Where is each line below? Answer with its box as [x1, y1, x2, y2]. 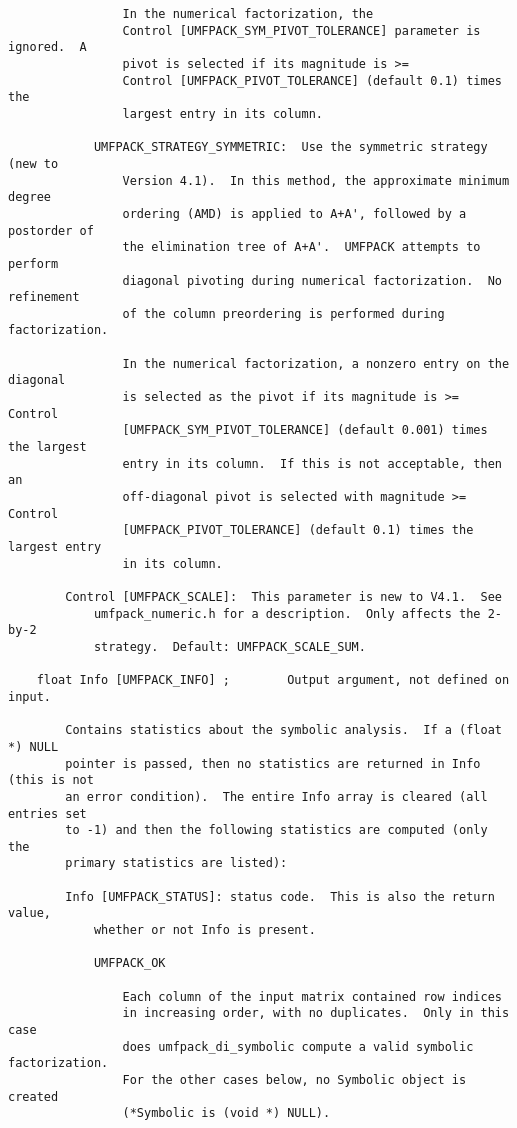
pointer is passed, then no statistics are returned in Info [65, 756, 481, 771]
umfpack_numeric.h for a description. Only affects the [93, 606, 481, 621]
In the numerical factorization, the [122, 7, 374, 21]
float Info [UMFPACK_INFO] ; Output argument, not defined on [36, 673, 510, 688]
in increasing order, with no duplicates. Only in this [122, 1006, 510, 1021]
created [8, 1089, 59, 1104]
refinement [8, 290, 80, 305]
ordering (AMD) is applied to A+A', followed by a [122, 206, 467, 221]
